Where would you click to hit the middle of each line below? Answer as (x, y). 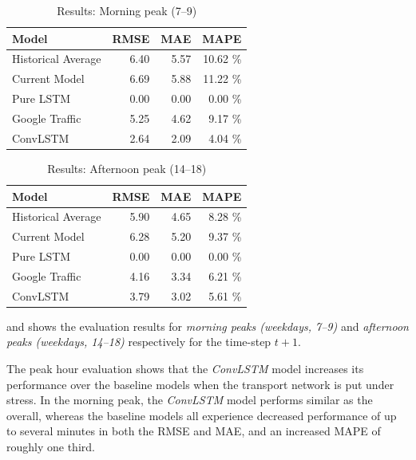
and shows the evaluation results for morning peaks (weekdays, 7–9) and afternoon (208, 326)
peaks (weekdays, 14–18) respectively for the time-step (139, 342)
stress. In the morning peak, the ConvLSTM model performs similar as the (190, 400)
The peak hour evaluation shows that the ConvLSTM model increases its (185, 368)
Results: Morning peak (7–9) (127, 10)
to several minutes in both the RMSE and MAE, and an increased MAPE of (194, 431)
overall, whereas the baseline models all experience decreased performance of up (202, 415)
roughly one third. (51, 446)
